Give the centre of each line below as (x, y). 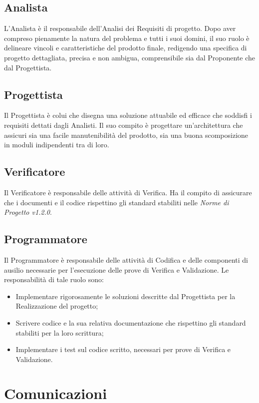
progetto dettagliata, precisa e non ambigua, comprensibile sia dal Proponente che (130, 57)
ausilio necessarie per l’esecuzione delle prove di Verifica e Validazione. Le (117, 269)
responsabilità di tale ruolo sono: (54, 279)
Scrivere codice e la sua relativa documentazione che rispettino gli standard (131, 322)
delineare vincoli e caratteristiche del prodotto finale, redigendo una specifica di (126, 48)
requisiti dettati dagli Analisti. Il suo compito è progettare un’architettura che (124, 125)
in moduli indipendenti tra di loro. (57, 145)
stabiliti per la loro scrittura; (60, 332)
